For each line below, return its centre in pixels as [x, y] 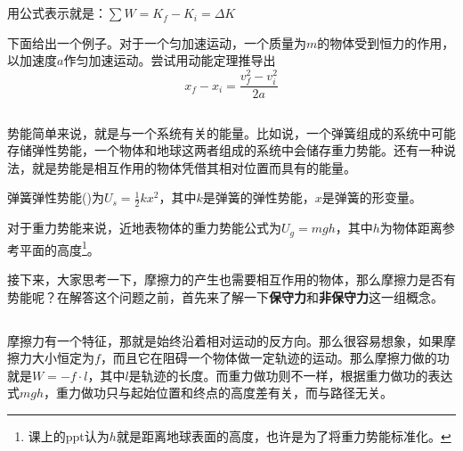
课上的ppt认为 [69, 435]
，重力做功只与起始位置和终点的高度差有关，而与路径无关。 [219, 393]
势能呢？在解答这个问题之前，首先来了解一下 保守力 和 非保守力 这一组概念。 [225, 296]
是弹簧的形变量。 [372, 197]
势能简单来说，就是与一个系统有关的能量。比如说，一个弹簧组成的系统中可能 [231, 132]
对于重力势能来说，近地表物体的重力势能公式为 [144, 228]
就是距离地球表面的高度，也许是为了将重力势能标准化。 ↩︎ [284, 435]
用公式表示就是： [57, 13]
